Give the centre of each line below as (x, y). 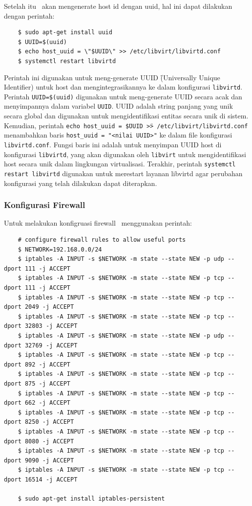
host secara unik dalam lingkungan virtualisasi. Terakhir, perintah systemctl (120, 164)
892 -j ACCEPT (48, 364)
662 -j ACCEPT (48, 403)
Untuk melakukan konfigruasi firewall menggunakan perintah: (98, 223)
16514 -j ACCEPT (51, 479)
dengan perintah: (29, 15)
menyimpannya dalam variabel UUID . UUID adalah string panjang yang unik (118, 106)
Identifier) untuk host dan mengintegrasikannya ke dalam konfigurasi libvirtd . (123, 87)
